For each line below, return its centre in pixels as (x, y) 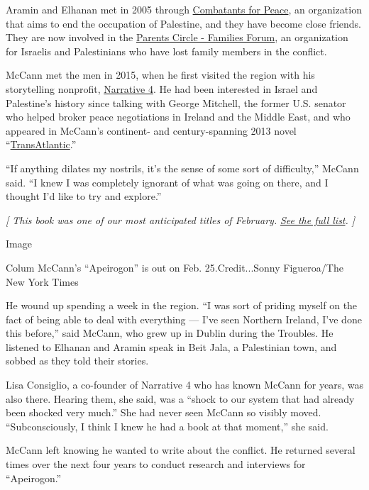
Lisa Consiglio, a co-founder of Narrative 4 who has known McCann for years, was (184, 385)
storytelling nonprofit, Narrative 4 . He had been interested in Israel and (162, 88)
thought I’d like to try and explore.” (84, 196)
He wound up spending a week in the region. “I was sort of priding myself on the (182, 305)
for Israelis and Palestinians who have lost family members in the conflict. (166, 51)
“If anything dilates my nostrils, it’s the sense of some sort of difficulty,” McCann (182, 168)
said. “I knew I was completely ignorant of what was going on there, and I (167, 182)
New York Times (42, 281)
